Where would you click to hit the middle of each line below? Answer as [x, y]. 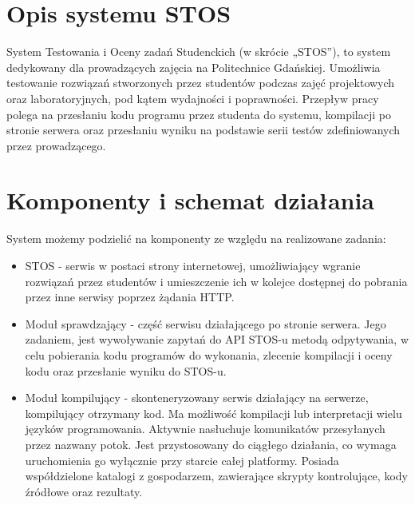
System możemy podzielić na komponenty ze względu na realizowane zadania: [196, 239]
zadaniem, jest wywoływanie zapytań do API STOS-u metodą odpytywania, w [217, 339]
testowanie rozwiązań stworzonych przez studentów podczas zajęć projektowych [201, 83]
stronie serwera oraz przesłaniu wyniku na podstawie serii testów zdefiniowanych [204, 130]
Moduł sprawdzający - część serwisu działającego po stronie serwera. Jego [206, 323]
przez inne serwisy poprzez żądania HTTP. [130, 297]
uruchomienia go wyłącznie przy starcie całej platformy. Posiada [182, 460]
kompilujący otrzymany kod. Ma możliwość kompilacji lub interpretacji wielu [213, 413]
